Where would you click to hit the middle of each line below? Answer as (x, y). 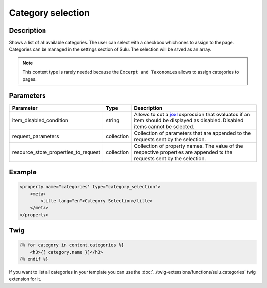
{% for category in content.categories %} (72, 245)
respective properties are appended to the (183, 152)
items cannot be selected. (164, 126)
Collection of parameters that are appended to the (193, 133)
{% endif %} (34, 259)
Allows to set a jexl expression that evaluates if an (192, 114)
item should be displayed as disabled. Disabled (189, 120)
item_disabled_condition (40, 120)
